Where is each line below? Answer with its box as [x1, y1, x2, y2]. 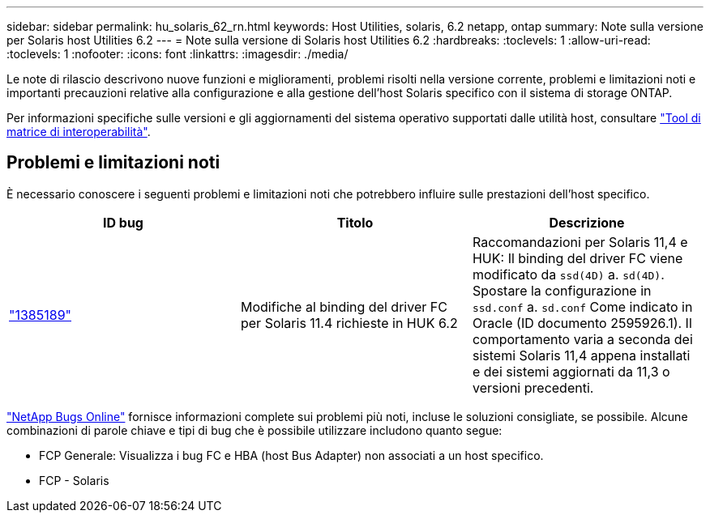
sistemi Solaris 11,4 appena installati [472, 347, 691, 364]
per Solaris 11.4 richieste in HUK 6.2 [240, 314, 458, 331]
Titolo [336, 214, 374, 231]
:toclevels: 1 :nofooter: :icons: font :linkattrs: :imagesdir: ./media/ [6, 47, 349, 61]
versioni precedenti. [472, 379, 594, 396]
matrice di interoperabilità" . [6, 125, 151, 138]
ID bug [102, 214, 143, 231]
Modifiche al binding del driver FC [240, 298, 447, 315]
